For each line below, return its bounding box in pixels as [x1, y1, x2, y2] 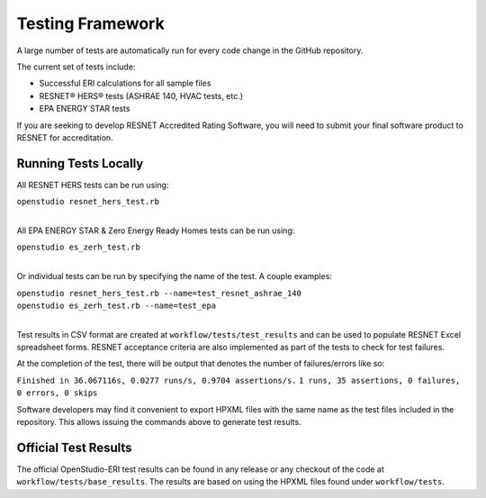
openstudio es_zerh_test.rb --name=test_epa [16, 300, 217, 311]
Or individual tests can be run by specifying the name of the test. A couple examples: [16, 271, 333, 282]
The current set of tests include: [16, 61, 136, 72]
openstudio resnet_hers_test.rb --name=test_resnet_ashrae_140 [16, 288, 301, 298]
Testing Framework [16, 14, 166, 33]
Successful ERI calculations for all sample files [39, 77, 211, 89]
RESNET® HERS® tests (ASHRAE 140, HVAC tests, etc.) [39, 90, 243, 101]
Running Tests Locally [16, 156, 144, 171]
